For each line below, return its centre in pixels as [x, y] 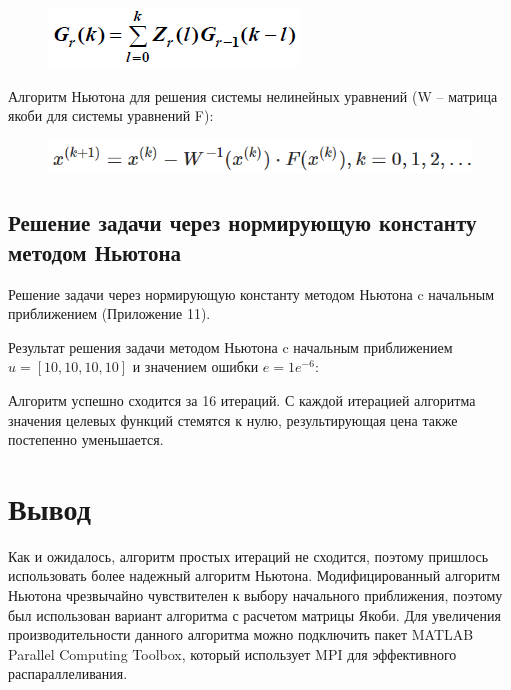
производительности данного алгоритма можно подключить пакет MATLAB [241, 634]
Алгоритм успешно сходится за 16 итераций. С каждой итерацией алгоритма [242, 399]
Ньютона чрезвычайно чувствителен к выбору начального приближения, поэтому [255, 595]
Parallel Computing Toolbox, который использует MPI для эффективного [232, 653]
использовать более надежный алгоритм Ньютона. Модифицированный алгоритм [254, 575]
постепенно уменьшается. [86, 439]
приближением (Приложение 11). [109, 313]
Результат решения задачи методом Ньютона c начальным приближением [230, 346]
